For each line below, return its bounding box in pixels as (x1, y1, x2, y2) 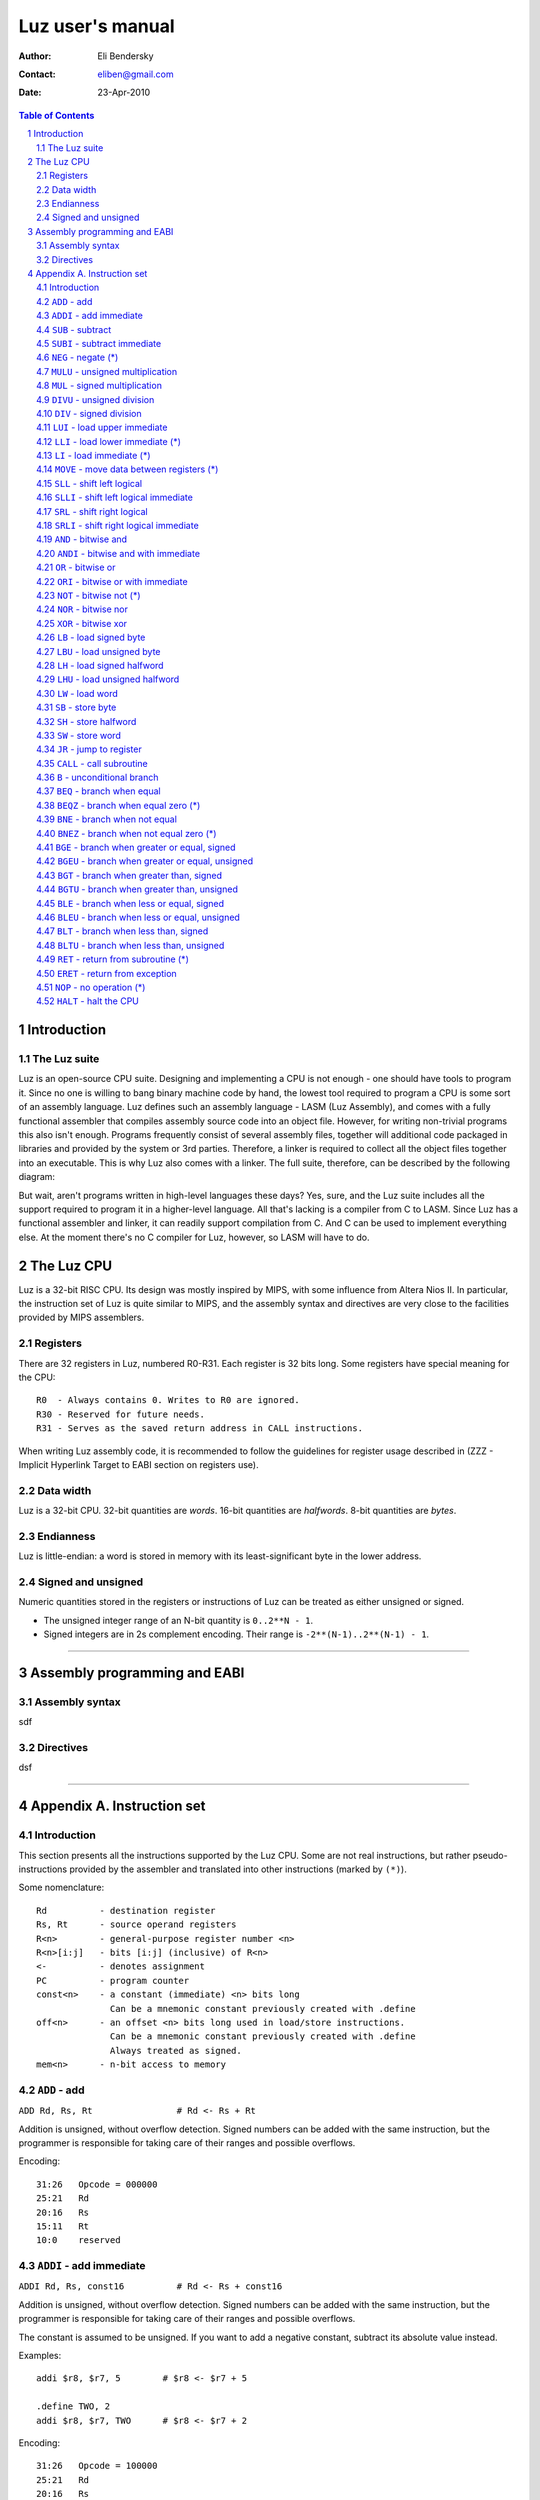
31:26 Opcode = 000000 (36, 2178, 158, 2190)
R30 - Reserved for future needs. (36, 1408, 205, 1420)
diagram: (18, 1171, 55, 1183)
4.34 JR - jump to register (36, 743, 142, 755)
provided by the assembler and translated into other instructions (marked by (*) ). (69, 1863, 407, 1875)
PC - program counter (36, 1975, 190, 1986)
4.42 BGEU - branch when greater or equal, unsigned (36, 855, 254, 867)
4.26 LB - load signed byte (36, 631, 146, 644)
